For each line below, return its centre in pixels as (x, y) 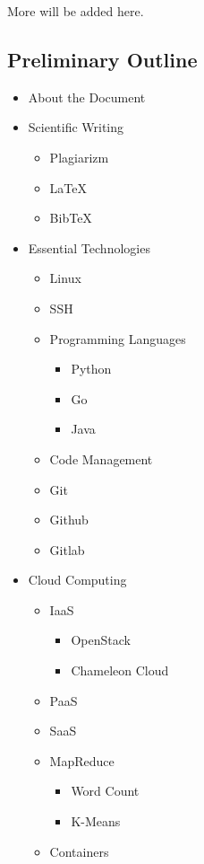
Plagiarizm (79, 157)
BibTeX (71, 218)
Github (69, 520)
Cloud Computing (77, 580)
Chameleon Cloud (120, 670)
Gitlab (67, 549)
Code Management (101, 458)
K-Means (96, 821)
